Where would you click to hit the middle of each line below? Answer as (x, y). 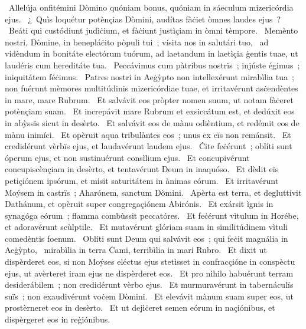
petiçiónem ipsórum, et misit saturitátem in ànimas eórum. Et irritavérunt (142, 180)
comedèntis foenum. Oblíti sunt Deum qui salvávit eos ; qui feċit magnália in (147, 238)
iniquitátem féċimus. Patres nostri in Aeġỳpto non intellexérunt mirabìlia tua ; (149, 76)
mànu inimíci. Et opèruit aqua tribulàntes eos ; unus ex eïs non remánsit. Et (148, 134)
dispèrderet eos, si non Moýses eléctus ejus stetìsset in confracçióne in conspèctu (150, 261)
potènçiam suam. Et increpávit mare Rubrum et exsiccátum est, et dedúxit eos (150, 111)
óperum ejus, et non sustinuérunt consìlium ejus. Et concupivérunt (127, 157)
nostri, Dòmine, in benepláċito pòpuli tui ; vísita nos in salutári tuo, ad (137, 42)
